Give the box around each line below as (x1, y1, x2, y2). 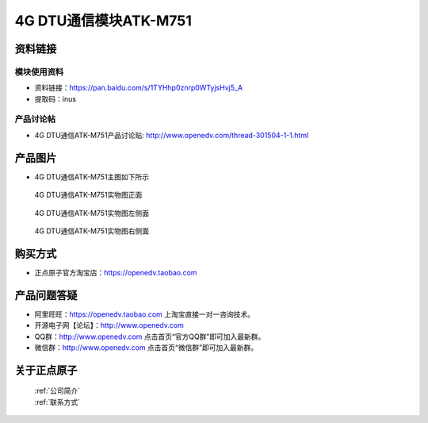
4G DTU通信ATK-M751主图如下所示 (34, 171, 150, 182)
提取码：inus (34, 94, 77, 103)
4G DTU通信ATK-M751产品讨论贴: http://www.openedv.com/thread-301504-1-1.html (34, 130, 309, 140)
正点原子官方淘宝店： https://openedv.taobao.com (34, 267, 197, 277)
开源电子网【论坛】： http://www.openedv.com (34, 321, 184, 330)
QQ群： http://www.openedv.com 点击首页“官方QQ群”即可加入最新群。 (34, 332, 266, 341)
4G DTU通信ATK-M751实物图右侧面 (34, 226, 150, 236)
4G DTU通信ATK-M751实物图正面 (34, 190, 143, 200)
